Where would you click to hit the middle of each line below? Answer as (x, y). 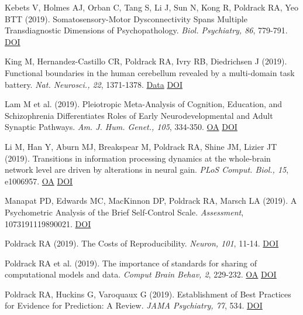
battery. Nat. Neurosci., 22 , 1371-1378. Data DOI (94, 84)
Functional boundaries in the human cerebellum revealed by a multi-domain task (150, 72)
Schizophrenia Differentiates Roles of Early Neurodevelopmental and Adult (139, 115)
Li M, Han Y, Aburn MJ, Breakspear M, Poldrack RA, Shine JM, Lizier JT (141, 146)
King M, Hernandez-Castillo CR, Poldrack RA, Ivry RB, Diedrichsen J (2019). (146, 61)
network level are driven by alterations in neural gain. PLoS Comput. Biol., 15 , (147, 170)
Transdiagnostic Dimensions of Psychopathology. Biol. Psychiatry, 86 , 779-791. (146, 30)
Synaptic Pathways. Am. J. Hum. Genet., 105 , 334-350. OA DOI (121, 127)
